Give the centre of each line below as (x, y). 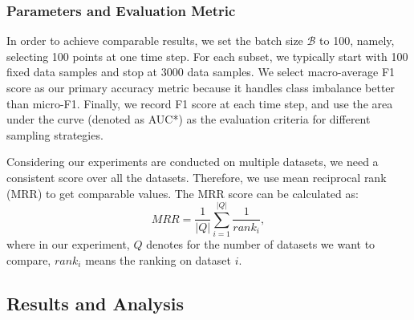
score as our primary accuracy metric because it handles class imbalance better (201, 87)
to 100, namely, (357, 41)
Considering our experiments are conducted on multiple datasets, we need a (193, 162)
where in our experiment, (68, 244)
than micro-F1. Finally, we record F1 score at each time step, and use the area (200, 103)
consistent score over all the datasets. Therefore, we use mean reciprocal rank (197, 177)
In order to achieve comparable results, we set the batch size (155, 41)
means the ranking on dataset (158, 259)
